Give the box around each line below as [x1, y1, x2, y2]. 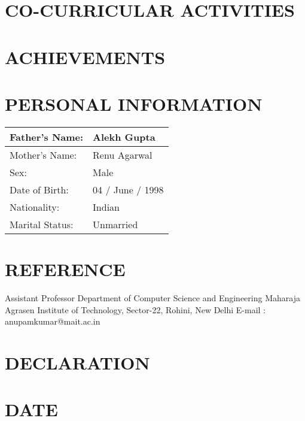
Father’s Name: [10, 129, 84, 144]
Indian [93, 199, 120, 214]
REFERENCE [5, 257, 126, 281]
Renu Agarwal [93, 147, 152, 162]
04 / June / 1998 [93, 182, 164, 196]
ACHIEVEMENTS [5, 44, 166, 69]
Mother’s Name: [10, 147, 77, 162]
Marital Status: [10, 217, 74, 231]
